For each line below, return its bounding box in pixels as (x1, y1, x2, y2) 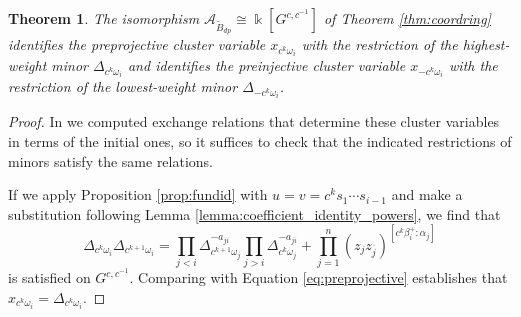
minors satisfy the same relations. (8, 150, 214, 171)
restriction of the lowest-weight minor (8, 76, 238, 97)
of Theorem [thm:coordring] (323, 8, 491, 28)
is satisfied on (8, 267, 91, 288)
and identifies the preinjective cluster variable (127, 55, 406, 76)
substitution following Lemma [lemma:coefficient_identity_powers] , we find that (8, 203, 501, 224)
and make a (391, 184, 463, 205)
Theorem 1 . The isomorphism (8, 8, 200, 28)
